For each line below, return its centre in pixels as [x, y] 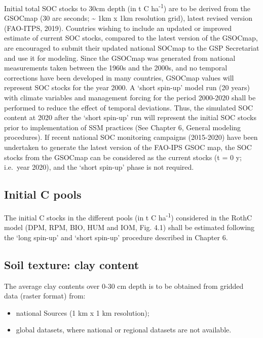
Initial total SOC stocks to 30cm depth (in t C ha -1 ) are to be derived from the [127, 7]
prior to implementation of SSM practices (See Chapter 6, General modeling [123, 127]
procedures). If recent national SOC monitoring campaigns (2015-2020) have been [131, 137]
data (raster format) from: [45, 296]
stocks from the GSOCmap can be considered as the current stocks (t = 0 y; [123, 157]
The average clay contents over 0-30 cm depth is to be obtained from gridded [124, 286]
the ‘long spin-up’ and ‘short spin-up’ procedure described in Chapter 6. [116, 237]
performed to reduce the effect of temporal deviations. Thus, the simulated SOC [129, 107]
